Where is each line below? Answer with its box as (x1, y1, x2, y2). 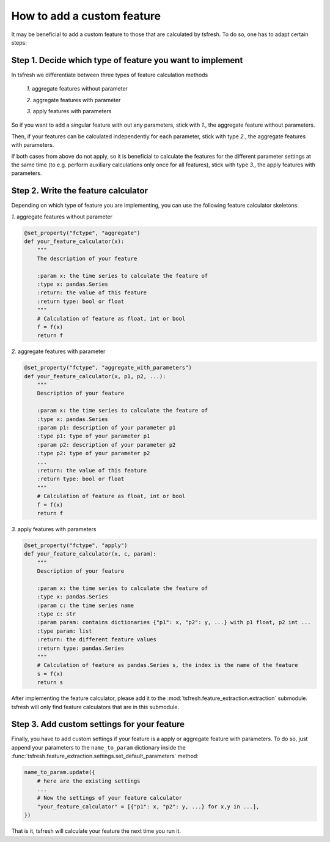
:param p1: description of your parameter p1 (37, 424, 176, 431)
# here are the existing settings (37, 777, 141, 784)
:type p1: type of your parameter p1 (37, 433, 150, 440)
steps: (11, 39, 27, 46)
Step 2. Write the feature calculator (11, 185, 148, 196)
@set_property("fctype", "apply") (24, 542, 128, 549)
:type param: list (37, 627, 92, 635)
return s (37, 679, 64, 686)
